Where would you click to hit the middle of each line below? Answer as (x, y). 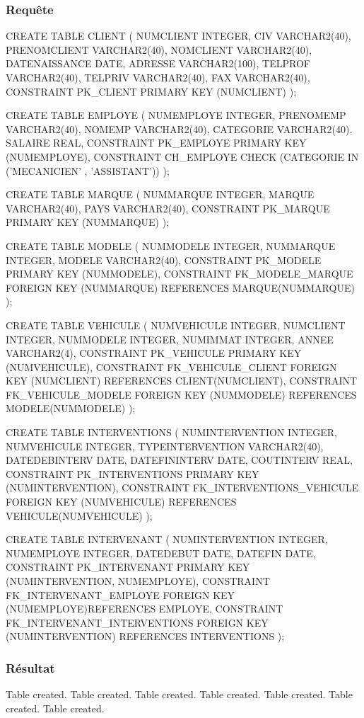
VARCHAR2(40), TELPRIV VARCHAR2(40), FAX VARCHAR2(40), (158, 77)
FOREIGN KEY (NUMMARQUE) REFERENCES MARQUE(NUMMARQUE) (180, 287)
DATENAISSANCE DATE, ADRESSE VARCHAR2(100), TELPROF (158, 63)
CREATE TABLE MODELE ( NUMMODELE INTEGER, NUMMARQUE (171, 245)
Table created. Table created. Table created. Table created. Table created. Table (179, 694)
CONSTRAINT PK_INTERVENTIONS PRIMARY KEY (133, 473)
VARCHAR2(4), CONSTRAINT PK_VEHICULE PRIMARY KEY (154, 353)
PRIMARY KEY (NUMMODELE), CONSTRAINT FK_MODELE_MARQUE (180, 274)
